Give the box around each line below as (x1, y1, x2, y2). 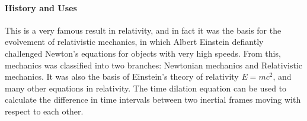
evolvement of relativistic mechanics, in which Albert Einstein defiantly (5, 35, 264, 48)
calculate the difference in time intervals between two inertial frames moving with (5, 93, 301, 106)
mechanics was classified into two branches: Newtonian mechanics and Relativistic (5, 58, 302, 71)
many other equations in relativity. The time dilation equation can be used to (5, 81, 287, 94)
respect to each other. (5, 104, 84, 117)
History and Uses (5, 1, 77, 14)
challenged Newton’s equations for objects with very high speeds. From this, (5, 47, 281, 59)
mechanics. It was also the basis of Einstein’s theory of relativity (5, 70, 239, 83)
